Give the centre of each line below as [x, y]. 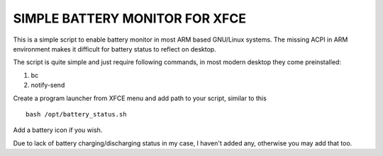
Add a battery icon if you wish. [58, 130]
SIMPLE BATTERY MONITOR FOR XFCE [129, 18]
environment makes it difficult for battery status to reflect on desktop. [115, 49]
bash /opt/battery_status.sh [76, 114]
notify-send [48, 85]
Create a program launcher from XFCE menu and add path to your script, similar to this [140, 98]
